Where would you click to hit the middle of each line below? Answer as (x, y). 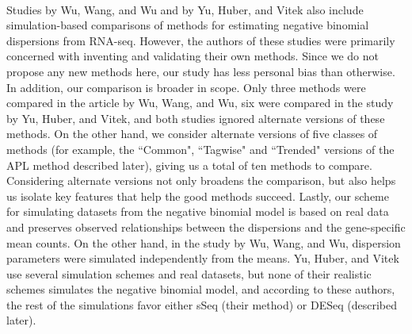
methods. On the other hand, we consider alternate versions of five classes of (192, 134)
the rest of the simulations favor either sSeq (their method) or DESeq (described (202, 304)
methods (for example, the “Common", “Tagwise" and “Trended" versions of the (200, 149)
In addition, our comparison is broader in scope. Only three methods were (186, 87)
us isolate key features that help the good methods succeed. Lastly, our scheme (198, 196)
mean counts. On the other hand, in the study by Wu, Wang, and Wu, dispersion (204, 242)
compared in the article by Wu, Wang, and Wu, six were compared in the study (200, 103)
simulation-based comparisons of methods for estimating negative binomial (188, 25)
